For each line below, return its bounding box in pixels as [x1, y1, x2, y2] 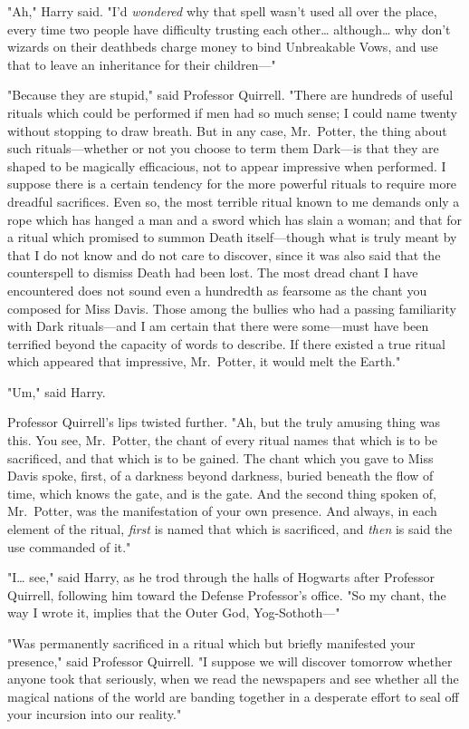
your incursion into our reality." [7, 705, 182, 724]
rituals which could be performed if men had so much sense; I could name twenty [7, 102, 457, 121]
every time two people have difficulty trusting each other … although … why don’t [7, 19, 451, 38]
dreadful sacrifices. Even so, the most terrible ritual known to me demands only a [7, 191, 460, 210]
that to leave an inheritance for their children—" [7, 54, 276, 73]
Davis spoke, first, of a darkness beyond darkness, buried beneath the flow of [7, 466, 434, 485]
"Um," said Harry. [7, 382, 106, 401]
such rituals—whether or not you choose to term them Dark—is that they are [7, 139, 439, 158]
